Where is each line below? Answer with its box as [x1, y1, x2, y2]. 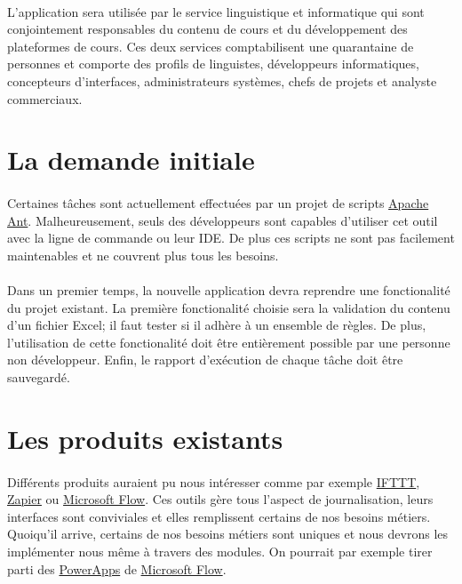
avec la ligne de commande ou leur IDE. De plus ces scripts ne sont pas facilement [7, 228, 455, 247]
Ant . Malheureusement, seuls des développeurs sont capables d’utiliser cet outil [7, 211, 438, 229]
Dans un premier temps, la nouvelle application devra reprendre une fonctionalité [7, 281, 450, 300]
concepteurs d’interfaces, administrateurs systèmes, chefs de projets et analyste [7, 71, 437, 90]
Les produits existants [7, 420, 283, 456]
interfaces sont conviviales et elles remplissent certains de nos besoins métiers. [7, 507, 431, 525]
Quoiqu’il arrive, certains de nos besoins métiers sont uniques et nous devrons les [7, 524, 449, 543]
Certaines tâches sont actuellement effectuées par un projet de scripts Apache [7, 194, 429, 212]
